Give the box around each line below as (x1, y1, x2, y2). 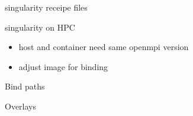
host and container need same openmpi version (18, 41, 189, 53)
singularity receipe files (5, 1, 88, 13)
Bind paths (5, 80, 45, 92)
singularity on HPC (5, 21, 75, 33)
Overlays (5, 100, 37, 112)
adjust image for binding (18, 60, 108, 72)
